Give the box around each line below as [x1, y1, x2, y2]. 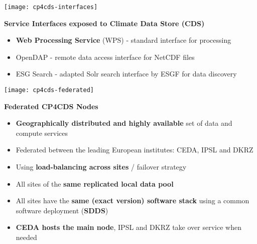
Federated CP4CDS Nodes [4, 101, 98, 111]
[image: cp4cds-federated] [4, 87, 94, 94]
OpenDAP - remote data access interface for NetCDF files [16, 51, 195, 62]
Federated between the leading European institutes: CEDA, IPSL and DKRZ [16, 144, 253, 155]
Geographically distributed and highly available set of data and [16, 118, 232, 128]
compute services [16, 127, 68, 138]
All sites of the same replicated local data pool [16, 178, 174, 189]
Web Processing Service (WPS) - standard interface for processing [16, 35, 231, 45]
